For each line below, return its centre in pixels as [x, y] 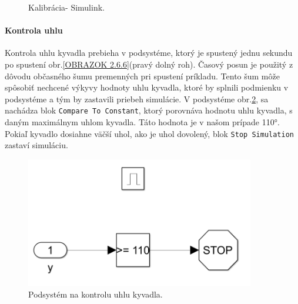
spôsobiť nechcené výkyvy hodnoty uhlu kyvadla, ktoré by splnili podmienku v [147, 87]
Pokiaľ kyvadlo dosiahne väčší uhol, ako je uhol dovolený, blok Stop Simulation [149, 133]
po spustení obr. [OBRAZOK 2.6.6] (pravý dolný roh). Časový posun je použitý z [149, 64]
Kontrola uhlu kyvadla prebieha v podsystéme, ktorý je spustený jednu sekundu [149, 53]
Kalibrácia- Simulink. [66, 7]
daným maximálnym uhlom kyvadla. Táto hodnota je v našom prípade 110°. [142, 122]
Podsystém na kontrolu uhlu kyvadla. [96, 294]
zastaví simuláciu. [36, 145]
